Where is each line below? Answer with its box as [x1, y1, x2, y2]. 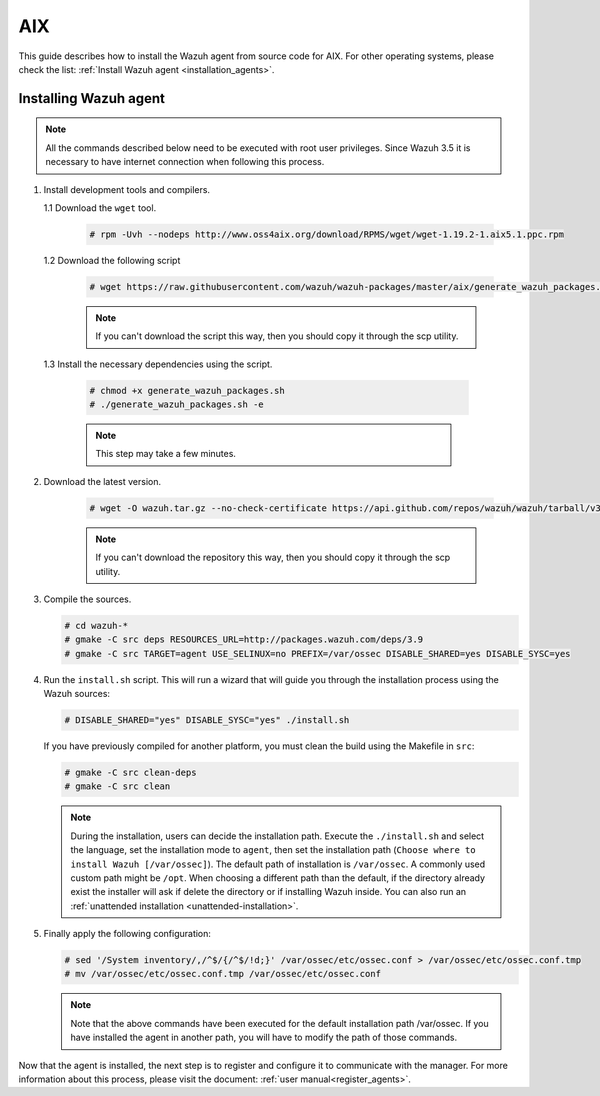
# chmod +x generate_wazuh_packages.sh [89, 385, 285, 396]
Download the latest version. [43, 475, 162, 487]
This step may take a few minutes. [95, 448, 237, 460]
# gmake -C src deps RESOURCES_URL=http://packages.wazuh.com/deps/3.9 [64, 634, 424, 645]
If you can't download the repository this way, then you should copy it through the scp [95, 551, 451, 564]
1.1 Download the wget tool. [43, 201, 157, 214]
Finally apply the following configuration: [43, 928, 212, 940]
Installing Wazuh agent [18, 90, 165, 107]
